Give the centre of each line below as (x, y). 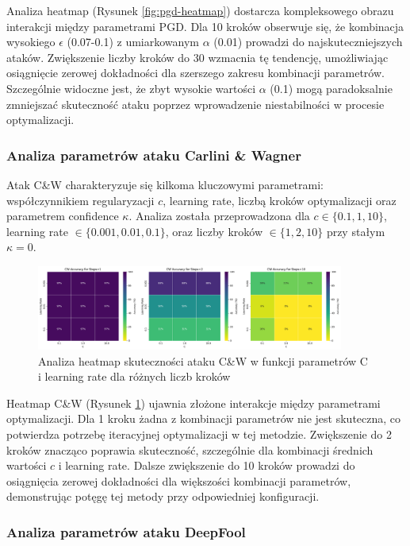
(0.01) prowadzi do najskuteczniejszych (308, 42)
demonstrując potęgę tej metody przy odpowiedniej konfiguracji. (163, 496)
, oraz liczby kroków (214, 231)
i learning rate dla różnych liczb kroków (134, 376)
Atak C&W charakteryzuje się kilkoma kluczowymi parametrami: (165, 184)
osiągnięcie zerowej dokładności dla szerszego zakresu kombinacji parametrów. (195, 73)
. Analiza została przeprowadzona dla (219, 216)
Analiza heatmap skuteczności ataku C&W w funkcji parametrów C (203, 360)
